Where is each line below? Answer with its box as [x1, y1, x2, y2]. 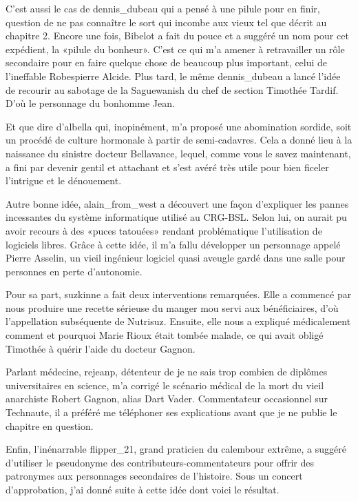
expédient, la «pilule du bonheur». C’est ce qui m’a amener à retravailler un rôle [6, 41, 345, 56]
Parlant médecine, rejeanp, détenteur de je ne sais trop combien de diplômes [6, 364, 328, 379]
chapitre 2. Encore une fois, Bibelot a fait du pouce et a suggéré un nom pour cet [6, 28, 349, 43]
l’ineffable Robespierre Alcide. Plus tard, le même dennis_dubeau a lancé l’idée [6, 68, 341, 83]
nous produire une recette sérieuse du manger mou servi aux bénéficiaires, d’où [6, 300, 339, 315]
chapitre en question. [6, 418, 94, 433]
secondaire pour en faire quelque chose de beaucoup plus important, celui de [6, 55, 328, 70]
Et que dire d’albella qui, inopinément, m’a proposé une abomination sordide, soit [6, 119, 352, 133]
